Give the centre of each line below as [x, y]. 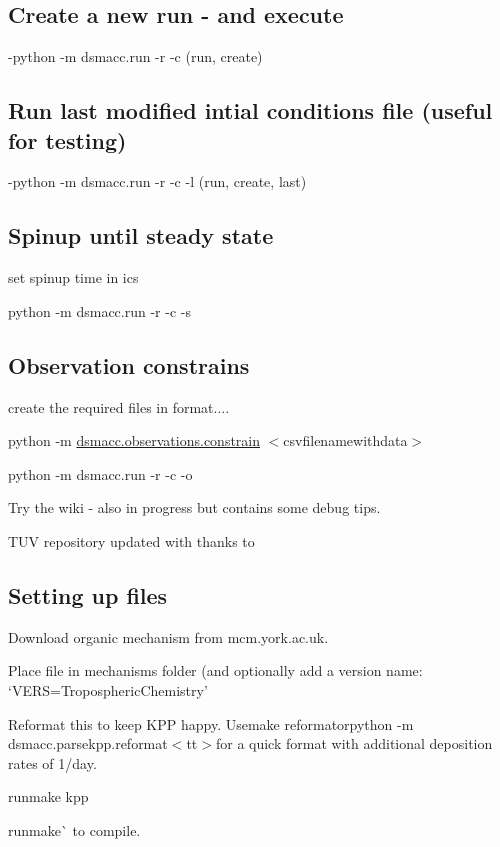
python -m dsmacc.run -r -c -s [99, 310]
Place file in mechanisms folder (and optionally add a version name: [215, 670]
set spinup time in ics [73, 277]
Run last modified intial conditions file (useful [250, 110]
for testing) [67, 139]
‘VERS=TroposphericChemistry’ [108, 689]
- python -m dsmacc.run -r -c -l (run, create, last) [157, 181]
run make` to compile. [74, 829]
